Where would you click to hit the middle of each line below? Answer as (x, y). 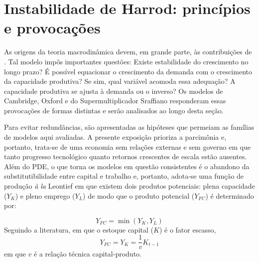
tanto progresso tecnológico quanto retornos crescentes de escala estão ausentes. (126, 156)
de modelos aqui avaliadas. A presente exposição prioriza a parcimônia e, (115, 137)
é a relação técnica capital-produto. (88, 254)
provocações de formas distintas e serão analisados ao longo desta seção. (114, 110)
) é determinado (230, 195)
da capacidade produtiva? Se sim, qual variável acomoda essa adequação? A (120, 81)
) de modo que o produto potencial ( (139, 195)
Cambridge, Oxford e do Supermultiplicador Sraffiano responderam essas (115, 101)
